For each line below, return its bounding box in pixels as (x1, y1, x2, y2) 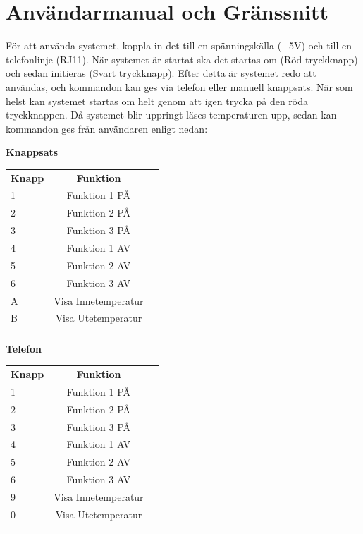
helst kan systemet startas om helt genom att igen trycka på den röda (6, 93, 309, 108)
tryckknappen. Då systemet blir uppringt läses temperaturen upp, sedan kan (6, 107, 337, 122)
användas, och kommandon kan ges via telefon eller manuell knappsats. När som (6, 79, 353, 94)
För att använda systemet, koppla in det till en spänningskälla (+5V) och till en (6, 38, 352, 53)
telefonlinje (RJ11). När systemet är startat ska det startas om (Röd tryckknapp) (6, 51, 358, 66)
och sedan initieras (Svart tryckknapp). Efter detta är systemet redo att (6, 66, 316, 80)
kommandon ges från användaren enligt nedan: (6, 121, 208, 135)
